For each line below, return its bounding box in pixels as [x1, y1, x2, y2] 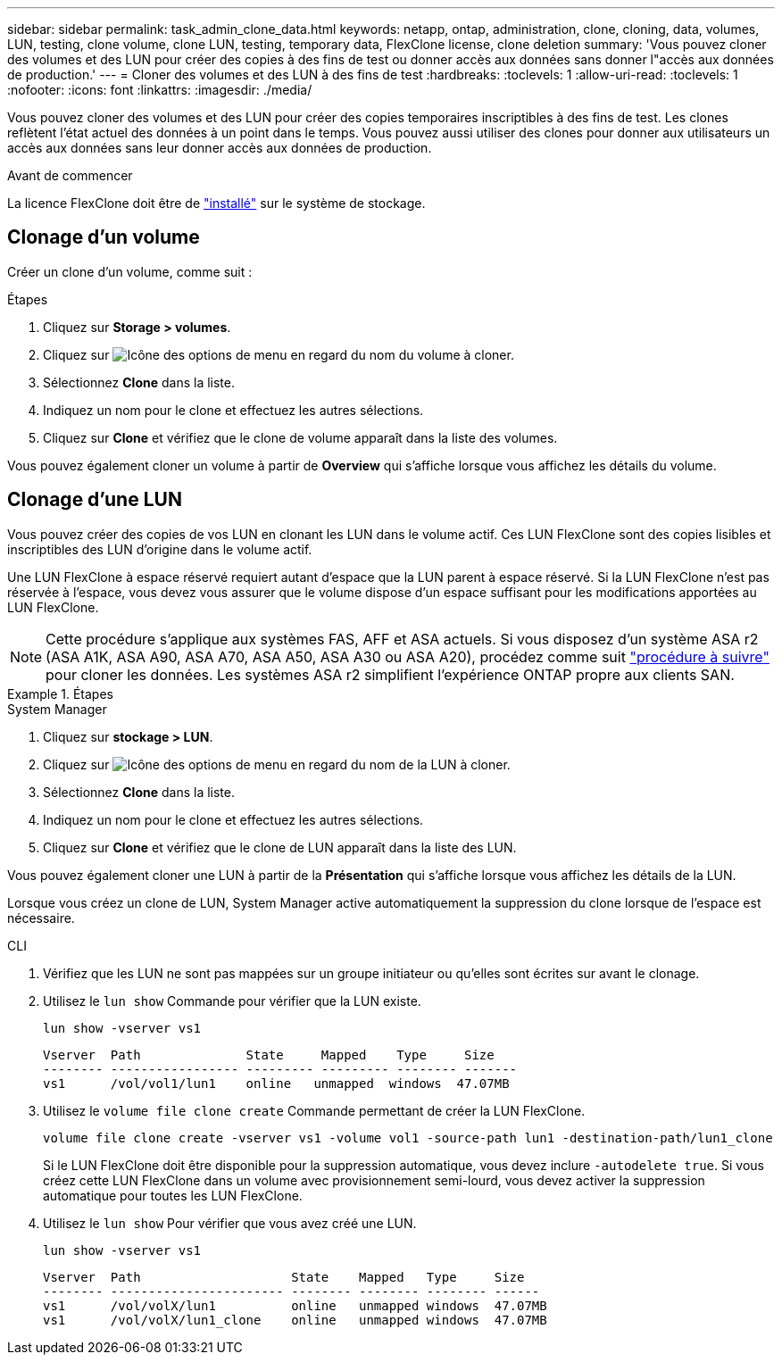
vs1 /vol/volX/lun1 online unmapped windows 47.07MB [43, 1298, 547, 1313]
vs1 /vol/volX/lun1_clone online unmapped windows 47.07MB [43, 1312, 547, 1327]
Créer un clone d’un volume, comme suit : [7, 263, 253, 279]
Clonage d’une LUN [7, 488, 182, 511]
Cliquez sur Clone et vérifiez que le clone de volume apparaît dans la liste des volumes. [43, 429, 558, 445]
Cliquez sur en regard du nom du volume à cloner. [43, 346, 514, 362]
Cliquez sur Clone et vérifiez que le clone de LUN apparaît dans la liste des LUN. [43, 839, 517, 855]
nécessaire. [7, 909, 75, 926]
